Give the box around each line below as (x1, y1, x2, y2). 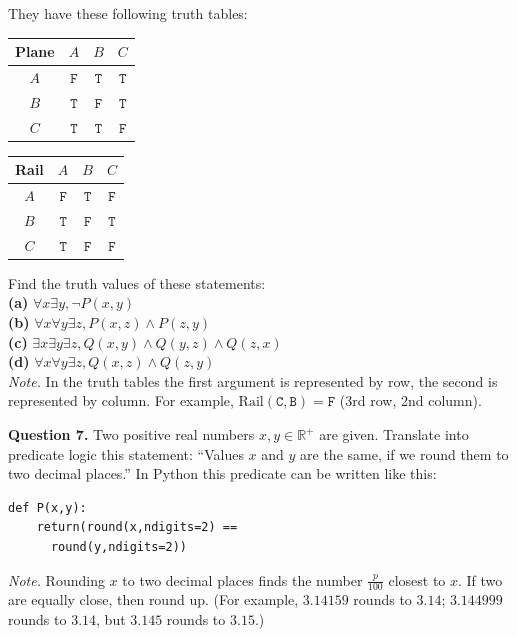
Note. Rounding (8, 569, 105, 590)
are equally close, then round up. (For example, (8, 589, 299, 610)
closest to (388, 569, 446, 590)
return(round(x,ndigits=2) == (36, 520, 238, 535)
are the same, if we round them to (300, 443, 509, 464)
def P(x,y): (8, 500, 87, 515)
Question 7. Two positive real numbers (8, 424, 255, 444)
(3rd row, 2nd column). (339, 390, 482, 411)
